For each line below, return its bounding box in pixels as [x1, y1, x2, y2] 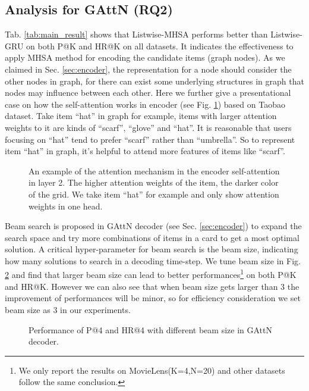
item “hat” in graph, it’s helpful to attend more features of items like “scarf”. [5, 145, 285, 157]
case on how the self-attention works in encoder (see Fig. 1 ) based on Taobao [5, 98, 285, 110]
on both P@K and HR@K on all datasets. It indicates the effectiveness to [26, 39, 294, 52]
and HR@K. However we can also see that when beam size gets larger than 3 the [5, 280, 299, 292]
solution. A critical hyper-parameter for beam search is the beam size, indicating [5, 243, 298, 255]
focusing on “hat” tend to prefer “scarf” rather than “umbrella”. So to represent [5, 133, 295, 145]
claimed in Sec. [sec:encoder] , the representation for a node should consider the [5, 62, 292, 75]
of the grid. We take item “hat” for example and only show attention [29, 187, 279, 200]
